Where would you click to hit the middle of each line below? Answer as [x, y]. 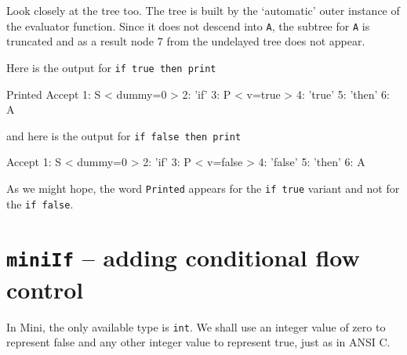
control [45, 289]
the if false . [40, 203]
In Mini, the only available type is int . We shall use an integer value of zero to [196, 326]
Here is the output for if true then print [111, 67]
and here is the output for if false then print [124, 135]
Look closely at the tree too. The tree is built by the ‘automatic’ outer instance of [203, 10]
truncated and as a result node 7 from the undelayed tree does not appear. [186, 41]
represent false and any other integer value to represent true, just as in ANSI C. [198, 342]
